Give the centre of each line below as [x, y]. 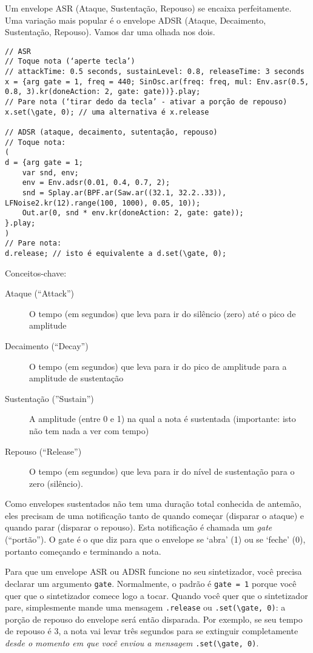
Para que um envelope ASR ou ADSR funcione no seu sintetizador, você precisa [153, 571]
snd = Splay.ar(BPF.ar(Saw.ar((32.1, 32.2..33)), [124, 193]
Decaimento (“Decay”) [47, 345]
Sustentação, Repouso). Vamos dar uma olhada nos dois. [110, 32]
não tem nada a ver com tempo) [89, 430]
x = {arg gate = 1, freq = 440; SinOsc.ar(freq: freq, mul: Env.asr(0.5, [157, 82]
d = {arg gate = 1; [44, 162]
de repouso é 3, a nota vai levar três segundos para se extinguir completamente [152, 631]
